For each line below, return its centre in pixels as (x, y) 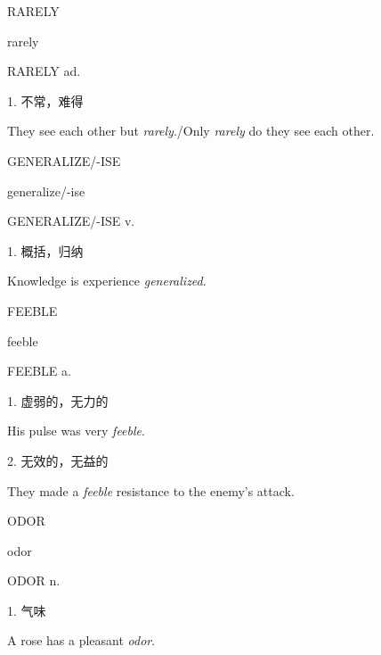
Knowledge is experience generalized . (107, 281)
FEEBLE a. (39, 371)
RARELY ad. (44, 71)
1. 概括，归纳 (45, 250)
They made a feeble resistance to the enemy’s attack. (151, 490)
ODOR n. (34, 580)
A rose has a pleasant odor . (81, 640)
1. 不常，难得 (45, 100)
